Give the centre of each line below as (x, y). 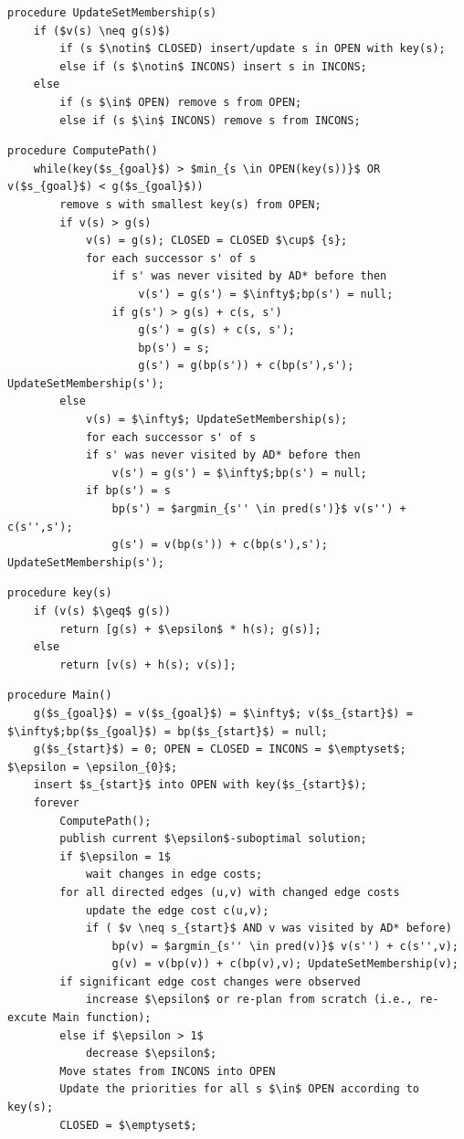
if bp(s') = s (128, 491)
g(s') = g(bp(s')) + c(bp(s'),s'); (246, 366)
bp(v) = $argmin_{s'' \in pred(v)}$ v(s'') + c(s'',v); (285, 946)
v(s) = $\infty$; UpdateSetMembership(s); (216, 420)
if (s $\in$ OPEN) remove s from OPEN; (181, 102)
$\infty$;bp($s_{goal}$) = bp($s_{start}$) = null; (168, 731)
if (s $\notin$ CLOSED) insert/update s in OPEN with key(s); (253, 49)
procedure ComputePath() (83, 151)
